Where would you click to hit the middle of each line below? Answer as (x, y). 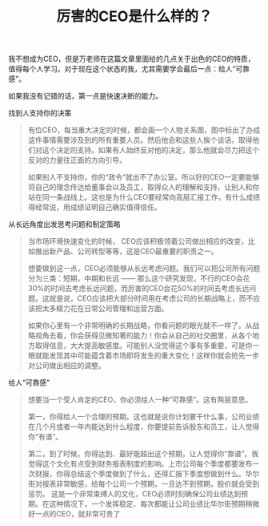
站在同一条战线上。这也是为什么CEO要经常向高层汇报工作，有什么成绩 (144, 197)
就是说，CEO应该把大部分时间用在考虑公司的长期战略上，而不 (151, 298)
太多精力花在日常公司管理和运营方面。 (105, 309)
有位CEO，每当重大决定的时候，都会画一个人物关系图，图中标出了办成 (144, 130)
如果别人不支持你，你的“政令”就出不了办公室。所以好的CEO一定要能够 (144, 177)
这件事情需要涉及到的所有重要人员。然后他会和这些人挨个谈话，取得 (140, 140)
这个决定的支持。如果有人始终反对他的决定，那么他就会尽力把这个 (151, 150)
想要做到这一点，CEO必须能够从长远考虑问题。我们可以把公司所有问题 (144, 269)
